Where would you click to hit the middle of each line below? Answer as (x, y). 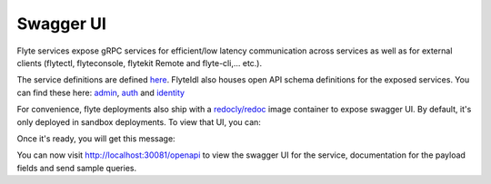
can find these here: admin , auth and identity (101, 92)
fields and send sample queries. (76, 168)
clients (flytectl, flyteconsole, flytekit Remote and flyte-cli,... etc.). (140, 63)
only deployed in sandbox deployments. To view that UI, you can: (139, 121)
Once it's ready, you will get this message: (96, 138)
